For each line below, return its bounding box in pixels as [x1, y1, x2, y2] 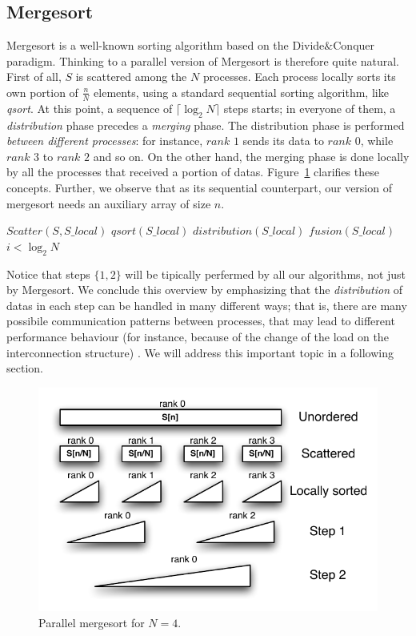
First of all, [6, 68, 62, 85]
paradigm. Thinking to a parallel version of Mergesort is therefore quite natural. [6, 52, 399, 69]
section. [6, 360, 43, 376]
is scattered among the [75, 68, 187, 85]
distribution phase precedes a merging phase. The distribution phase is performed [6, 116, 405, 133]
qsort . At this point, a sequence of [6, 99, 173, 116]
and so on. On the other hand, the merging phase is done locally [93, 147, 410, 164]
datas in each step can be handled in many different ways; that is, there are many [6, 296, 407, 313]
